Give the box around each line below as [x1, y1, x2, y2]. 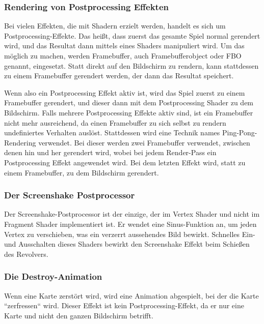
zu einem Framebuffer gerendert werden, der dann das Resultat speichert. [4, 70, 234, 81]
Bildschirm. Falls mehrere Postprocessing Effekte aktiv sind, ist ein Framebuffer [4, 107, 253, 117]
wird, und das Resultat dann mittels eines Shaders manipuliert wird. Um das [4, 40, 245, 51]
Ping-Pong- [222, 127, 257, 138]
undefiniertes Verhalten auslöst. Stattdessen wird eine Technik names [4, 127, 220, 138]
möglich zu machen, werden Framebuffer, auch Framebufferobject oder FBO [4, 50, 242, 61]
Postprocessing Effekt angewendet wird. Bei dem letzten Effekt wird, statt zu [4, 157, 246, 167]
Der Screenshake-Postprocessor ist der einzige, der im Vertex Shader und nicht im [4, 209, 260, 219]
